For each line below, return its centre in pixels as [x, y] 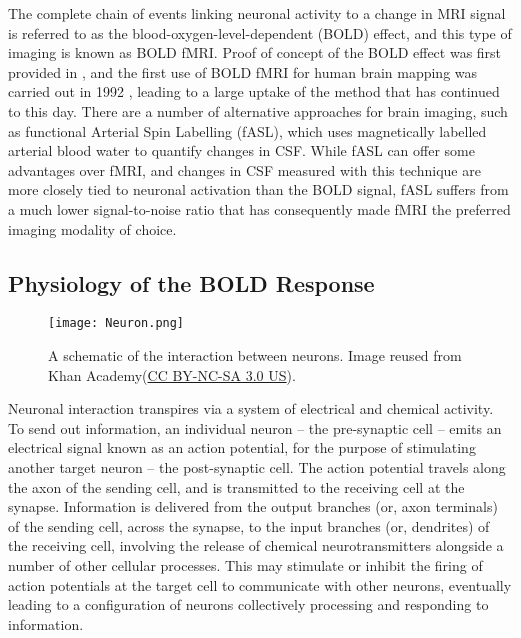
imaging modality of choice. [92, 228]
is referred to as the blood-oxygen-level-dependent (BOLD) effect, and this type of [260, 32]
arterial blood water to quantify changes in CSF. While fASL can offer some [241, 150]
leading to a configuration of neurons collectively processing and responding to [248, 604]
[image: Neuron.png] [116, 323]
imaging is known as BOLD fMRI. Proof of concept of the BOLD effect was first [255, 52]
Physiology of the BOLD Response [191, 282]
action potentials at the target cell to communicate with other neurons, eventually [260, 584]
